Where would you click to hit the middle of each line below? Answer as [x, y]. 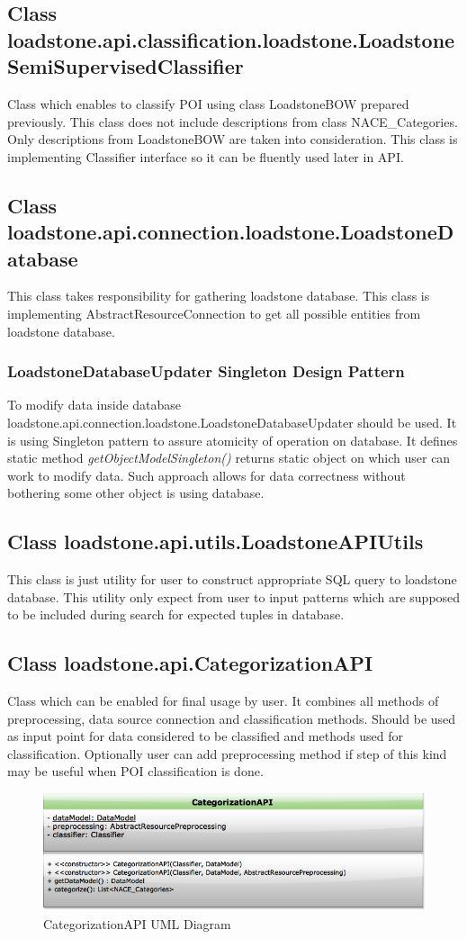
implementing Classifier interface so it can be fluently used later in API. [206, 156]
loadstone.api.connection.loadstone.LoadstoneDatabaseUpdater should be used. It [232, 422]
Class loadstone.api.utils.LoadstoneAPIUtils [216, 542]
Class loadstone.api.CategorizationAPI [190, 663]
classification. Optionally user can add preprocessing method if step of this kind [227, 753]
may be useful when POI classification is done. [135, 771]
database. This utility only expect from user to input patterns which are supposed [234, 596]
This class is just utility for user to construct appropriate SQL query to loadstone [232, 579]
